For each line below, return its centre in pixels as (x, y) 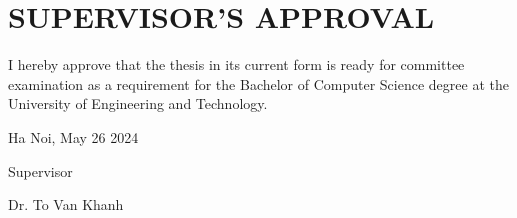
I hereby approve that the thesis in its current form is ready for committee (236, 64)
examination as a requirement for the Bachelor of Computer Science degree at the (258, 83)
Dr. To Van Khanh (66, 204)
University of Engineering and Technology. (138, 103)
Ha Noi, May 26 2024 (73, 136)
